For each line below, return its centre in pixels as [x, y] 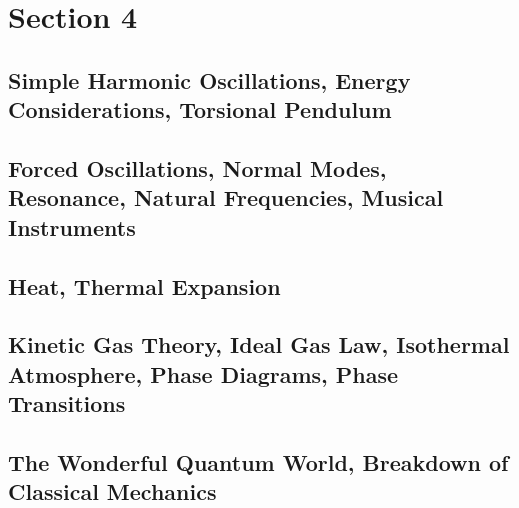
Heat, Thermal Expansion [144, 285]
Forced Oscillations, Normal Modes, [197, 167]
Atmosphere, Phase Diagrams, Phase [203, 373]
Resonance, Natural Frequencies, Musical [226, 197]
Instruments [72, 226]
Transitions [67, 403]
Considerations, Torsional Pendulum [200, 109]
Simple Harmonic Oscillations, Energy [209, 79]
